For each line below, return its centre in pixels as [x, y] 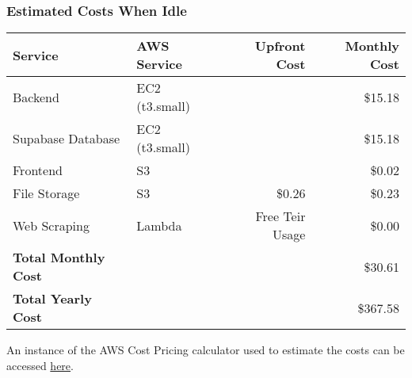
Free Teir [280, 216]
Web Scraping [51, 225]
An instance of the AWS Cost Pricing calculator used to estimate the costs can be [206, 350]
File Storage [46, 193]
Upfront [280, 46]
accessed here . [40, 365]
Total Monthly [59, 258]
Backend [36, 97]
